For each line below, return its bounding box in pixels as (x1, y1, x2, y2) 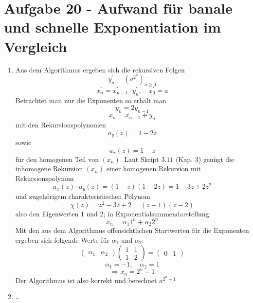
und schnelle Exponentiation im (4, 17, 221, 37)
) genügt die (198, 154, 235, 164)
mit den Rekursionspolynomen (15, 119, 106, 129)
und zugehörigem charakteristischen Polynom (15, 191, 150, 201)
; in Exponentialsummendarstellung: (103, 208, 211, 218)
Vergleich (4, 36, 67, 56)
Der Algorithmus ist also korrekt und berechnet (15, 275, 157, 285)
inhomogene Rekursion (15, 163, 83, 174)
